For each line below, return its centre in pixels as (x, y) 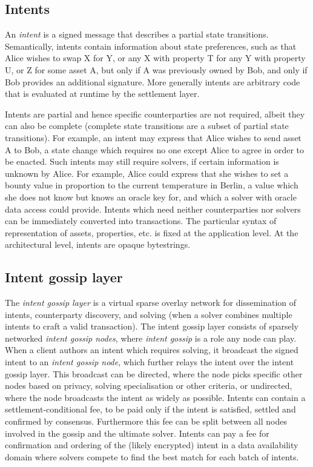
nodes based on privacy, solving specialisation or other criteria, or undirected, (149, 386)
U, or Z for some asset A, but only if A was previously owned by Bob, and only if (156, 69)
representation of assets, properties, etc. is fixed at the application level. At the (152, 232)
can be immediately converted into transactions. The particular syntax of (141, 221)
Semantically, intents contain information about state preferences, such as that (151, 46)
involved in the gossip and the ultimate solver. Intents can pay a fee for (137, 433)
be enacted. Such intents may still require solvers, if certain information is (142, 161)
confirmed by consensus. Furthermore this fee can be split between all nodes (146, 421)
